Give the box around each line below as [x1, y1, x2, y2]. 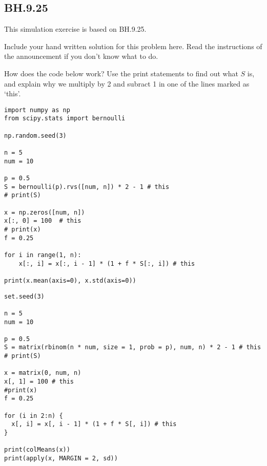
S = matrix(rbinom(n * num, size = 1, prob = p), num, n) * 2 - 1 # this [4, 344, 261, 351]
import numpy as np [4, 106, 70, 114]
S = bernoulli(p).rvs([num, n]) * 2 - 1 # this [4, 183, 170, 190]
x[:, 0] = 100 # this [4, 217, 81, 225]
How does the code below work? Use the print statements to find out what [4, 68, 238, 78]
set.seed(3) [4, 292, 45, 300]
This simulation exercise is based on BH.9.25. [4, 24, 147, 34]
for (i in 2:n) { [4, 412, 63, 419]
